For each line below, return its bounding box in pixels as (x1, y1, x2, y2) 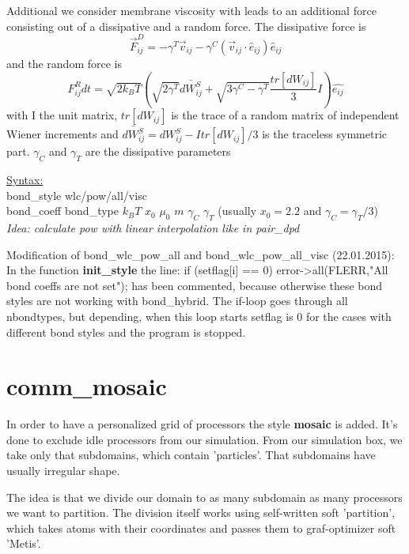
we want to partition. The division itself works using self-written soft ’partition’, (6, 504, 396, 521)
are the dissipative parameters (85, 143, 231, 160)
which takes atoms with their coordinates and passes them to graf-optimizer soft (6, 519, 396, 536)
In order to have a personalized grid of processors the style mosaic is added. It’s (6, 416, 398, 432)
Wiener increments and (6, 126, 119, 142)
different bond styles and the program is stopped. (6, 323, 246, 340)
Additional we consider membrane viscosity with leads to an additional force (6, 2, 377, 18)
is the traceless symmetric (262, 126, 388, 142)
